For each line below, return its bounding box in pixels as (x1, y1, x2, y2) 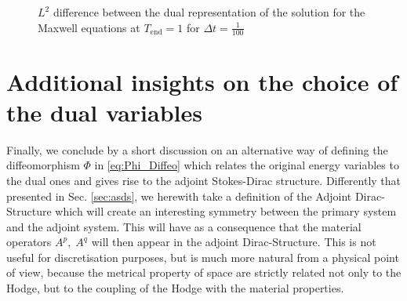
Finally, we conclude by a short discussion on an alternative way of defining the (6, 141, 388, 158)
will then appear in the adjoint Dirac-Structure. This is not (91, 234, 376, 250)
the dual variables (6, 96, 202, 128)
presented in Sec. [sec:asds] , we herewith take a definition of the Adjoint (6, 187, 352, 204)
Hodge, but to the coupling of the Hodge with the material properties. (6, 280, 344, 296)
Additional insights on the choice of (6, 65, 398, 97)
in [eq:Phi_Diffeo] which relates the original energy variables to (94, 157, 399, 173)
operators (6, 234, 52, 250)
